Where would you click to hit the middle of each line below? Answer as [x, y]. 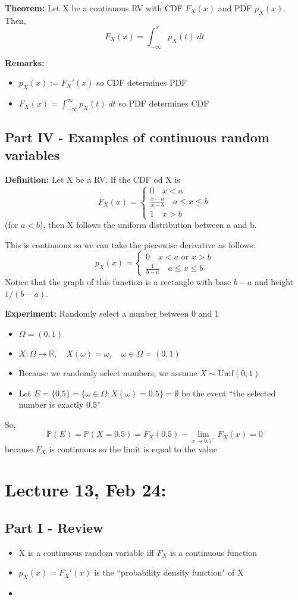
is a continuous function [214, 552]
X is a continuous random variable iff [86, 552]
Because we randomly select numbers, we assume [108, 372]
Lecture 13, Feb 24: [86, 490]
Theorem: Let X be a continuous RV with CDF [94, 8]
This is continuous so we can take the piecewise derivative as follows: [130, 244]
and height [274, 282]
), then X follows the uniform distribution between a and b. [148, 224]
